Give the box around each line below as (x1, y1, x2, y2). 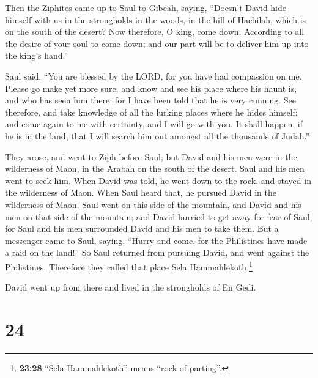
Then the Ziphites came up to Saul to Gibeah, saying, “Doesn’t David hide (5, 1, 287, 13)
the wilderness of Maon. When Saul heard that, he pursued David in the (5, 186, 276, 199)
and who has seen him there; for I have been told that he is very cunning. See (5, 94, 296, 106)
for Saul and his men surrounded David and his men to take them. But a (5, 222, 279, 235)
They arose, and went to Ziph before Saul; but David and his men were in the (5, 150, 297, 163)
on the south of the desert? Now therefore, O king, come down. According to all (5, 25, 305, 38)
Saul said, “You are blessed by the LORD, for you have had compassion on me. (5, 69, 302, 82)
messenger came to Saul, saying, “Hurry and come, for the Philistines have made (5, 234, 308, 246)
